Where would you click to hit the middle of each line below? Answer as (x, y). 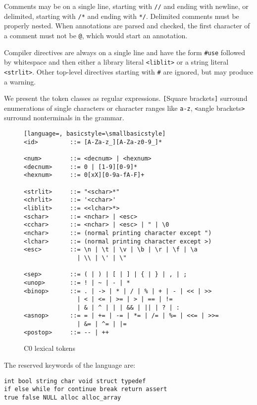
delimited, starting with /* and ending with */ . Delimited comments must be (122, 16)
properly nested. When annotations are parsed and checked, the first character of (127, 26)
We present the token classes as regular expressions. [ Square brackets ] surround (126, 98)
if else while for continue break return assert (86, 389)
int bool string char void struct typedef (75, 381)
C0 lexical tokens (50, 348)
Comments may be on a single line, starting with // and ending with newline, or (126, 6)
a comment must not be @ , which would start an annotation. (96, 35)
